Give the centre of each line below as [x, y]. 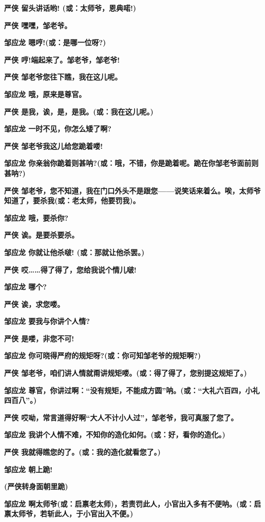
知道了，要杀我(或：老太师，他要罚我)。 [72, 200]
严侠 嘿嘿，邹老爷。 [38, 25]
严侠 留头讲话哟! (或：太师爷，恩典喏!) [70, 8]
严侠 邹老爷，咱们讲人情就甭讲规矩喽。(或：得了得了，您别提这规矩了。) [126, 373]
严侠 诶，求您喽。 [34, 304]
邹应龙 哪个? [25, 287]
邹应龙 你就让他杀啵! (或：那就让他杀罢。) [74, 252]
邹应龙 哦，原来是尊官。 [45, 94]
